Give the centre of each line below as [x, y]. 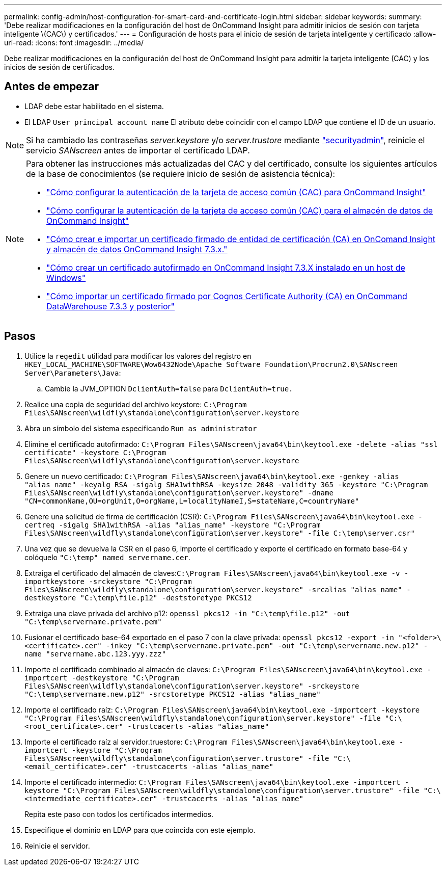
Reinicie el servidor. [57, 846]
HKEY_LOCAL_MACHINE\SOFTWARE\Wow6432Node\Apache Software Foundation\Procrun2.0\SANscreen [211, 364]
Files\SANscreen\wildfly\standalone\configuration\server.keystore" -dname [179, 493]
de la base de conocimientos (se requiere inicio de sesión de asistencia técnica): [181, 174]
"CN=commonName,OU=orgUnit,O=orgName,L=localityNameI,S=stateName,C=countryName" [192, 501]
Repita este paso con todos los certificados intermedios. [119, 814]
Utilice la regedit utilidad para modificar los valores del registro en [138, 356]
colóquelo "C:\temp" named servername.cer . [107, 557]
